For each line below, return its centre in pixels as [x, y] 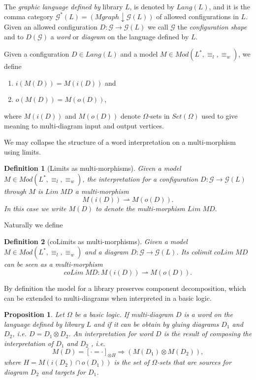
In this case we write [35, 208]
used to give [220, 116]
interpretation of [29, 343]
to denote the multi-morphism [140, 208]
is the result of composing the [208, 333]
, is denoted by [152, 6]
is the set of [132, 362]
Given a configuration [37, 54]
